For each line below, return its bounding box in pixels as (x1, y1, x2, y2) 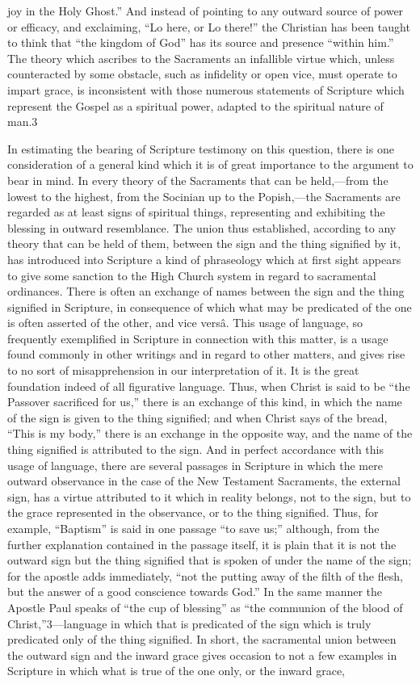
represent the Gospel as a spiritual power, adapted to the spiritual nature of (7, 97, 384, 114)
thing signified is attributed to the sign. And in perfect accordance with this (7, 441, 384, 458)
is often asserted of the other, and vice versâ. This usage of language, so (7, 314, 363, 331)
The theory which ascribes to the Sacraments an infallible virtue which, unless (7, 49, 395, 66)
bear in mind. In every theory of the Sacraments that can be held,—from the (7, 171, 388, 188)
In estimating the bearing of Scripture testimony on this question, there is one (7, 140, 394, 157)
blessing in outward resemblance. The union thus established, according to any (7, 219, 397, 236)
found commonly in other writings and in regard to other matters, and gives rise (7, 346, 405, 363)
